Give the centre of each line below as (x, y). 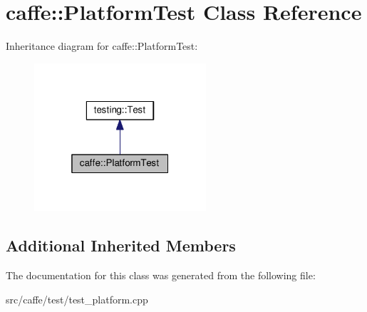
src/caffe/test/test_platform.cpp (77, 299)
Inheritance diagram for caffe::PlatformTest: (102, 46)
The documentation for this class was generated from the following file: (161, 275)
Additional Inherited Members (121, 245)
